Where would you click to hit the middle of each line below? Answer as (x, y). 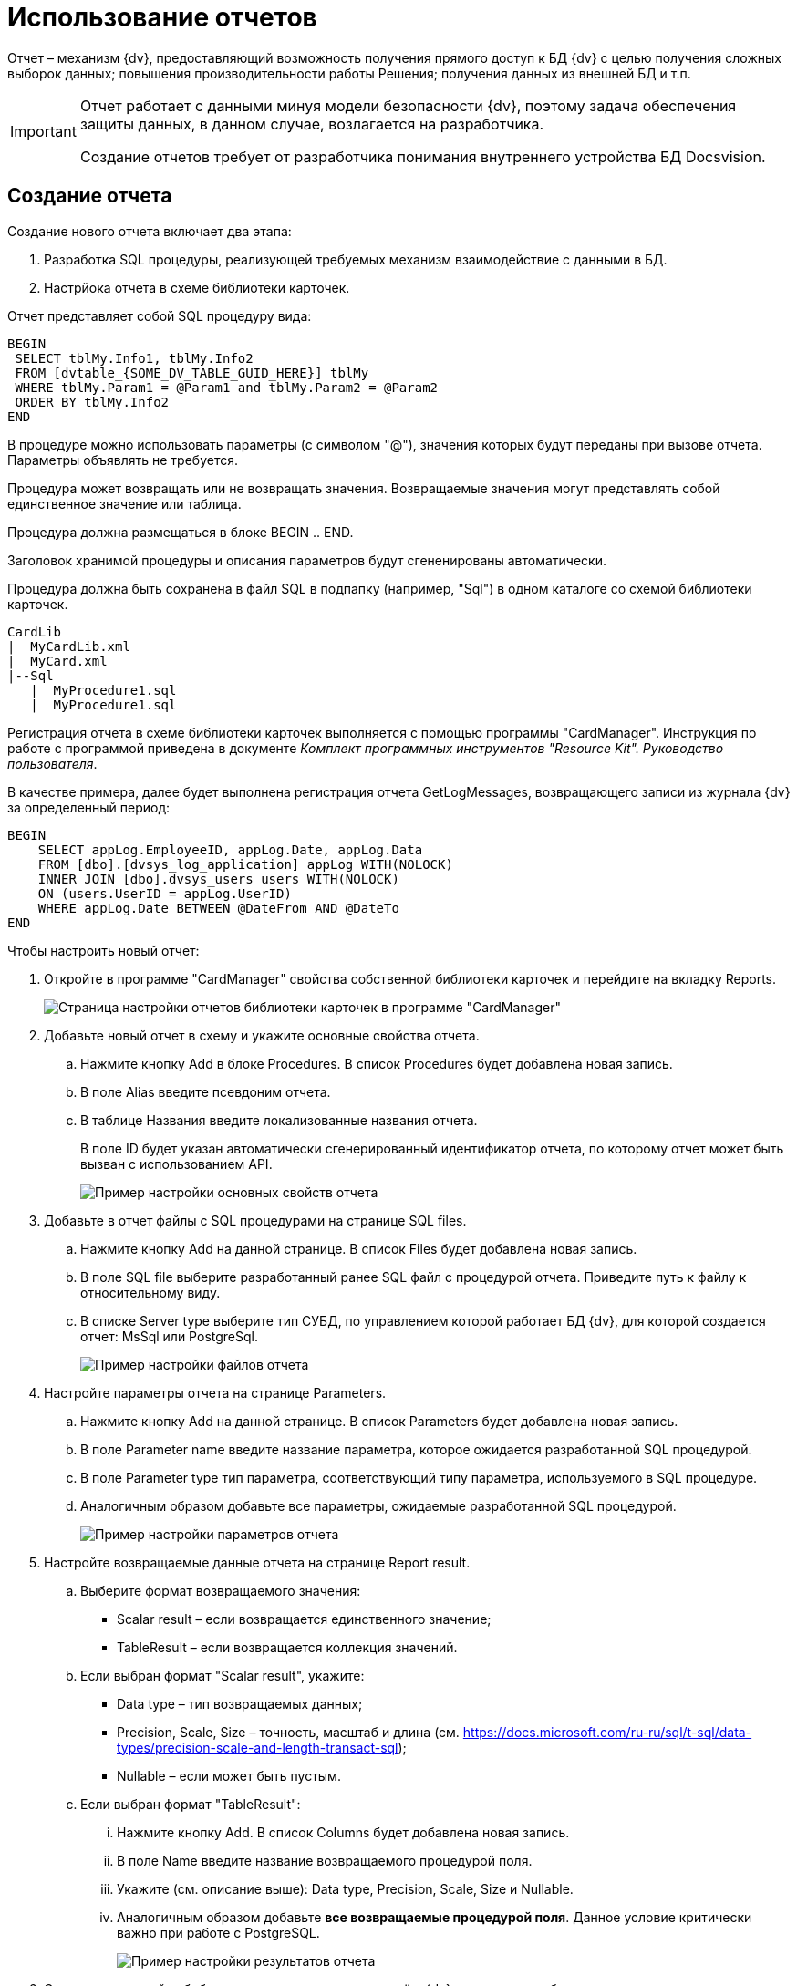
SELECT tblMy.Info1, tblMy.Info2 (134, 358)
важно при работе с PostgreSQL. (218, 1932)
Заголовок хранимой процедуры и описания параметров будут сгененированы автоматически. (307, 560)
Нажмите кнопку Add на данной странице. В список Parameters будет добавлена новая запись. (379, 1421)
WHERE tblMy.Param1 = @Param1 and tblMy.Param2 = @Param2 (227, 387)
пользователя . (52, 763)
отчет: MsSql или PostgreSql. (169, 1336)
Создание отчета (90, 196)
